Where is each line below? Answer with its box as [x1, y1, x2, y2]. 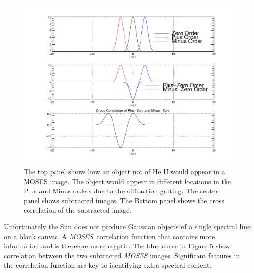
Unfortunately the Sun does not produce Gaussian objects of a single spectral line [4, 221, 251, 232]
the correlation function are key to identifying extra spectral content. [4, 260, 212, 270]
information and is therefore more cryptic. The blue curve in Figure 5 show [4, 241, 230, 251]
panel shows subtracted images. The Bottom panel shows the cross [24, 195, 224, 205]
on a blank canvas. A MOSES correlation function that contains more [4, 231, 215, 241]
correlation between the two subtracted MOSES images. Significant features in [4, 250, 240, 260]
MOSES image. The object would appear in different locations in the [24, 176, 231, 186]
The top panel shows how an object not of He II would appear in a [24, 166, 225, 177]
